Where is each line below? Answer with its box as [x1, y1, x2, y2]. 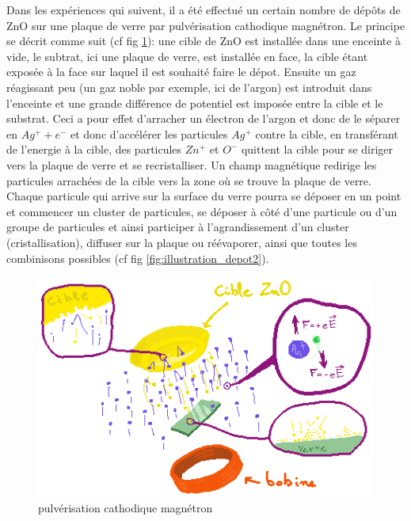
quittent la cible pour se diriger [241, 141, 394, 158]
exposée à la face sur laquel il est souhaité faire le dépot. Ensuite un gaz [6, 63, 356, 80]
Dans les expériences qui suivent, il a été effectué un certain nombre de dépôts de [6, 2, 401, 17]
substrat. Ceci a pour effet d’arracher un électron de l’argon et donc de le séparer [6, 110, 401, 127]
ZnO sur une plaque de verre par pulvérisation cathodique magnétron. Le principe [6, 17, 405, 33]
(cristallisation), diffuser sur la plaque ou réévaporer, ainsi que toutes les [6, 234, 357, 250]
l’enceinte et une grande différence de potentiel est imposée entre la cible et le [6, 94, 383, 111]
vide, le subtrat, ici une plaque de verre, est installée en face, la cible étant [6, 48, 368, 64]
